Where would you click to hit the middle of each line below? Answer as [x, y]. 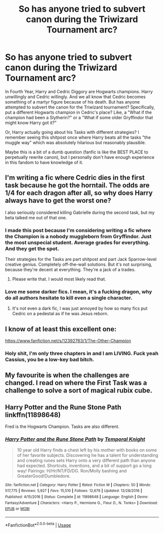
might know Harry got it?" [31, 123]
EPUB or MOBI [18, 509]
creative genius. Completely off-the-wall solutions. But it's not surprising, [79, 264]
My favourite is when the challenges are [67, 375]
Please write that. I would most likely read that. [59, 279]
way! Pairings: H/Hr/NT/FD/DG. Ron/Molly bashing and [72, 470]
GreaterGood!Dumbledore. [44, 476]
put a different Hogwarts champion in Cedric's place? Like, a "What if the [79, 112]
